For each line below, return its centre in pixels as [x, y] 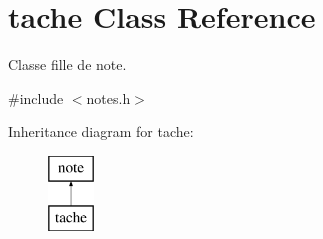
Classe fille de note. [67, 64]
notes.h [108, 97]
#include [36, 97]
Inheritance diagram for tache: [101, 131]
